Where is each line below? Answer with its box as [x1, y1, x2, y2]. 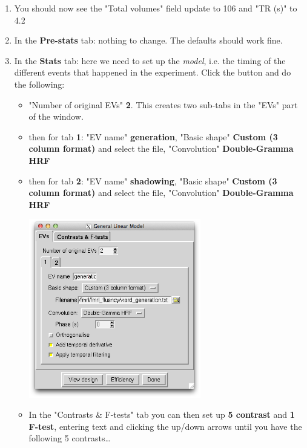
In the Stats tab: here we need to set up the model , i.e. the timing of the [14, 54, 286, 67]
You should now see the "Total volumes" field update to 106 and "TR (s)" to [14, 2, 297, 14]
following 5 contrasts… [28, 432, 111, 444]
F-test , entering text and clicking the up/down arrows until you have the [28, 420, 302, 432]
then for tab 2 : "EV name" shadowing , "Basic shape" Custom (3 [28, 174, 277, 187]
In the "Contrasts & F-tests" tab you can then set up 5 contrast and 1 [28, 408, 295, 421]
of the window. [28, 110, 84, 123]
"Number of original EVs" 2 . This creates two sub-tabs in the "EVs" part [28, 98, 298, 111]
